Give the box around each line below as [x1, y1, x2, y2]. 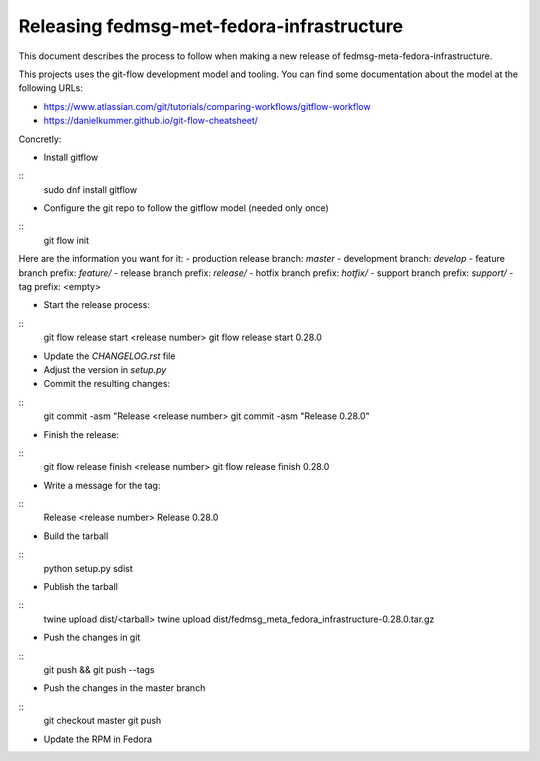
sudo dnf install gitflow [43, 183, 138, 195]
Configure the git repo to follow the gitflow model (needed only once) [43, 202, 329, 214]
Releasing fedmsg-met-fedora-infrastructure [18, 15, 404, 37]
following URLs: [18, 82, 84, 94]
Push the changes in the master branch [43, 682, 206, 694]
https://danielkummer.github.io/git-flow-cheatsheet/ [43, 115, 259, 127]
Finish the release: [43, 428, 120, 440]
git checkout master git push [43, 715, 162, 727]
